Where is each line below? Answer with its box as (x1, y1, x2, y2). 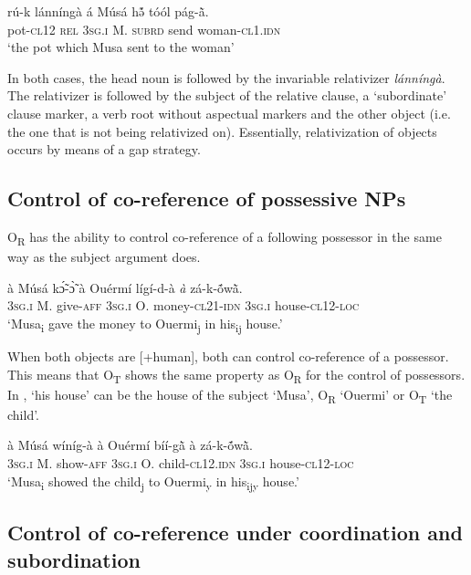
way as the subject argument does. (7, 247, 201, 267)
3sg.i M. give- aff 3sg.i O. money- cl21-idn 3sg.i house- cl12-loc (7, 296, 360, 315)
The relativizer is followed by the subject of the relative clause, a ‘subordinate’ (7, 86, 447, 105)
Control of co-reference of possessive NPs (7, 184, 406, 213)
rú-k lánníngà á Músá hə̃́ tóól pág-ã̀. (7, 2, 209, 20)
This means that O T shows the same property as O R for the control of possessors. (7, 364, 466, 386)
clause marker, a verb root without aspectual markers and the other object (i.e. (7, 103, 451, 122)
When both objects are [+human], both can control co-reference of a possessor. (7, 346, 449, 365)
